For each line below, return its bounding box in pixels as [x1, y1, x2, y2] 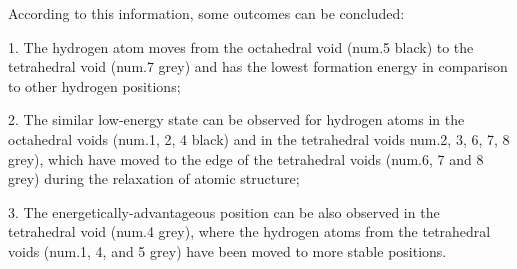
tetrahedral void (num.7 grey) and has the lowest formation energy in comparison [8, 56, 508, 77]
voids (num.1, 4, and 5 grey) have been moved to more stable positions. [8, 240, 447, 261]
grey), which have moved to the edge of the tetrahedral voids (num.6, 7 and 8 [8, 148, 484, 169]
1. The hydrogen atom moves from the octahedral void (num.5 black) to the [8, 36, 474, 57]
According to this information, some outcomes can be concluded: [8, 3, 405, 23]
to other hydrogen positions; [8, 75, 181, 96]
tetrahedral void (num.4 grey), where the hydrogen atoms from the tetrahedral [8, 221, 491, 242]
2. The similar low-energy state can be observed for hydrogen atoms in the [8, 109, 465, 130]
